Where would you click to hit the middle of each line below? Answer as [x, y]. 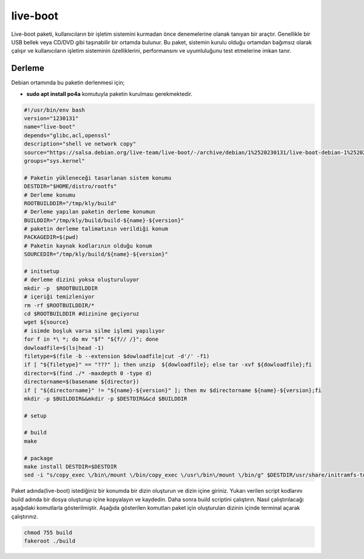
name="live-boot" [50, 127]
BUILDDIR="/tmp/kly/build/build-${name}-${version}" [104, 220]
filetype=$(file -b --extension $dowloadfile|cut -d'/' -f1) [117, 356]
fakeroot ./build [50, 541]
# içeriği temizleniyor [59, 297]
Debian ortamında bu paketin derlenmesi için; [68, 83]
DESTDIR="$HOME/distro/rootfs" [71, 186]
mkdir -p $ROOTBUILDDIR [61, 288]
